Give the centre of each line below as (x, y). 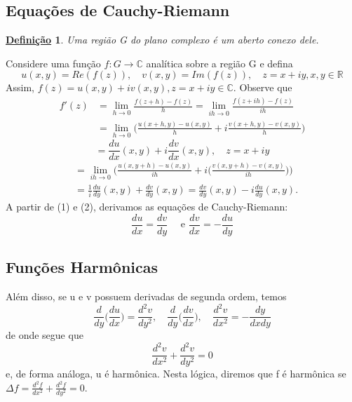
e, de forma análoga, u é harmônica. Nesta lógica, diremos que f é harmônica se (176, 374)
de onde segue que (45, 335)
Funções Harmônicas (82, 267)
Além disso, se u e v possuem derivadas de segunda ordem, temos (146, 296)
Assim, (20, 87)
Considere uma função (53, 63)
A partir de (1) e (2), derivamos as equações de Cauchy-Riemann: (147, 207)
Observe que (266, 87)
